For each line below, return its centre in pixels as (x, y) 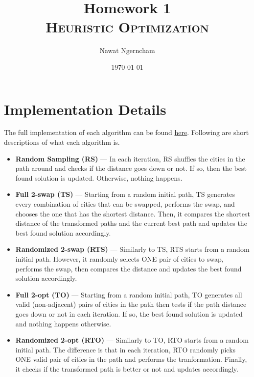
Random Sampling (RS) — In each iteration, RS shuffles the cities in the (130, 158)
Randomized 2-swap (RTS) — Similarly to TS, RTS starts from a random (132, 249)
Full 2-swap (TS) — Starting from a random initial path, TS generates (125, 194)
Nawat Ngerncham (127, 50)
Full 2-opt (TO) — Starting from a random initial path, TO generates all (129, 294)
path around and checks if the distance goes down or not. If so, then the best (131, 168)
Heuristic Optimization (127, 27)
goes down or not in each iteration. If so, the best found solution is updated (129, 313)
